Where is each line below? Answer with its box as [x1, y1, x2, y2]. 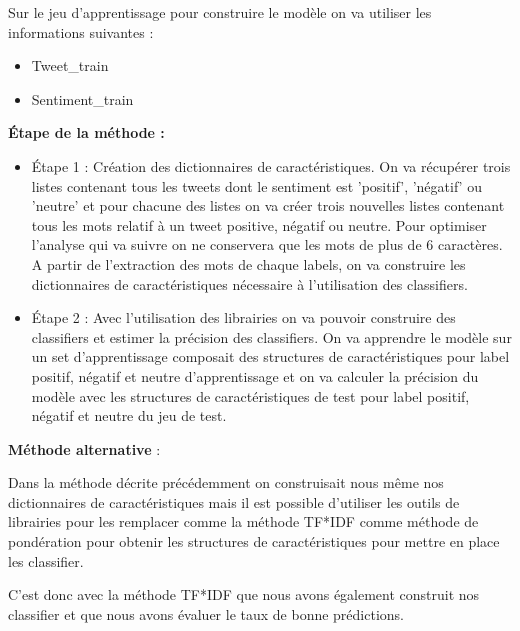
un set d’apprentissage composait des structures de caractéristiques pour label [31, 346, 510, 367]
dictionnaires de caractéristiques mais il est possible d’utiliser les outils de [8, 491, 460, 512]
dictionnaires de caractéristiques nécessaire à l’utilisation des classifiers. [31, 273, 468, 294]
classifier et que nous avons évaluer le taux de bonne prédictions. [8, 603, 404, 624]
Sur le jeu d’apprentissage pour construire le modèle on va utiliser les [8, 2, 432, 22]
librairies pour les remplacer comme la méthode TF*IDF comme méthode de [8, 511, 479, 532]
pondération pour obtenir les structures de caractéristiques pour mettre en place [8, 531, 500, 552]
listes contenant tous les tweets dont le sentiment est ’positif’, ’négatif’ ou [31, 175, 482, 196]
